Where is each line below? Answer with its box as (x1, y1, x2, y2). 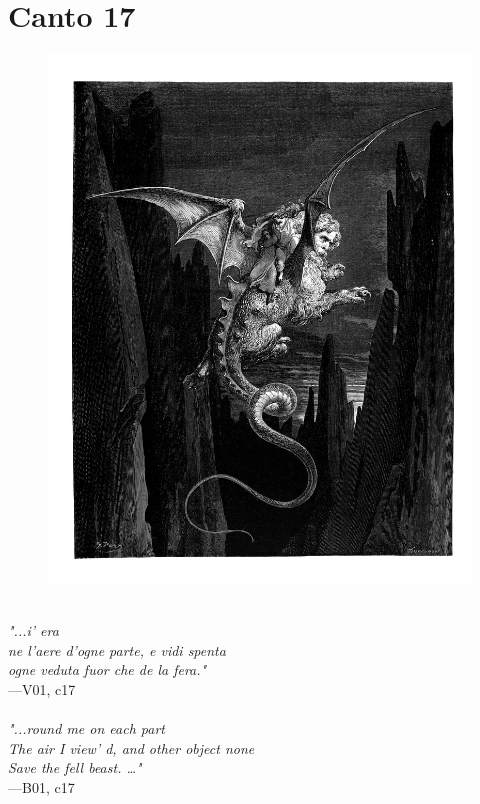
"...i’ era (8, 620, 59, 641)
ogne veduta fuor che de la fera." (8, 659, 207, 680)
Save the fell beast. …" (8, 757, 142, 778)
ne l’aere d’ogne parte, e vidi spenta (8, 639, 226, 660)
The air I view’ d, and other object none (8, 737, 255, 758)
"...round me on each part (8, 718, 165, 739)
